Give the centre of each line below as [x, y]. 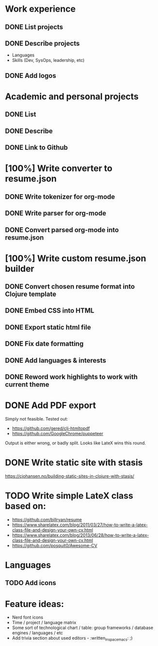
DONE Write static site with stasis [74, 463]
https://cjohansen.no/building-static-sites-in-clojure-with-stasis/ [70, 476]
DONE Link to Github [36, 148]
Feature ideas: [35, 604]
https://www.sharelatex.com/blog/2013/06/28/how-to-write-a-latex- [80, 535]
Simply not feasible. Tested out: [37, 419]
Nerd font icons [28, 617]
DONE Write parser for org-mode [56, 213]
